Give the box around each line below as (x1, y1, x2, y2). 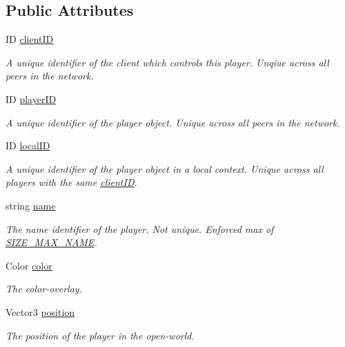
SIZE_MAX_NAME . (6, 235, 97, 250)
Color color (6, 258, 52, 272)
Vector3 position (6, 304, 75, 319)
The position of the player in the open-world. (6, 328, 195, 342)
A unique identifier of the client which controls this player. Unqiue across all (6, 55, 329, 69)
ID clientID (6, 32, 54, 46)
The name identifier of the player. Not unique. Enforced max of (6, 221, 274, 236)
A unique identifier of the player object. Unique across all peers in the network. (6, 115, 340, 129)
